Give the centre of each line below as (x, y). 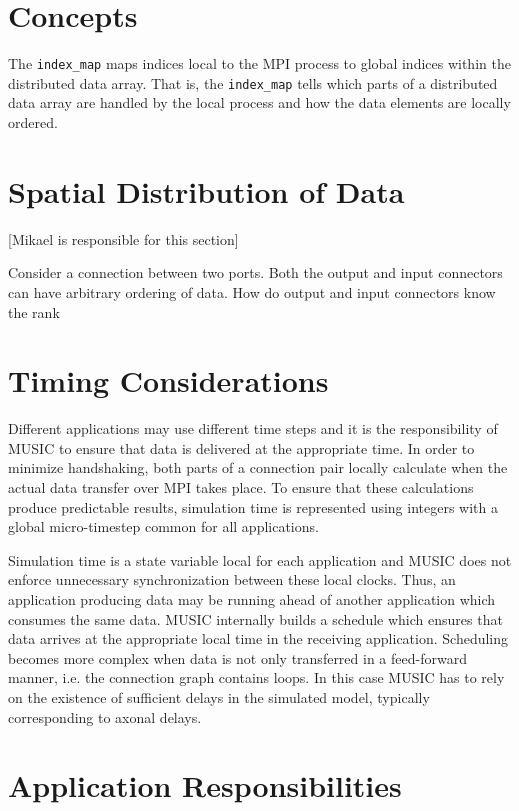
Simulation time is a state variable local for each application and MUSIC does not (260, 559)
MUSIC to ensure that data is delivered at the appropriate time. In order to (241, 447)
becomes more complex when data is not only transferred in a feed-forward (237, 657)
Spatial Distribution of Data (206, 190)
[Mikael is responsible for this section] (123, 238)
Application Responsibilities (205, 785)
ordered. (33, 122)
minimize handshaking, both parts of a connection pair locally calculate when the (258, 467)
